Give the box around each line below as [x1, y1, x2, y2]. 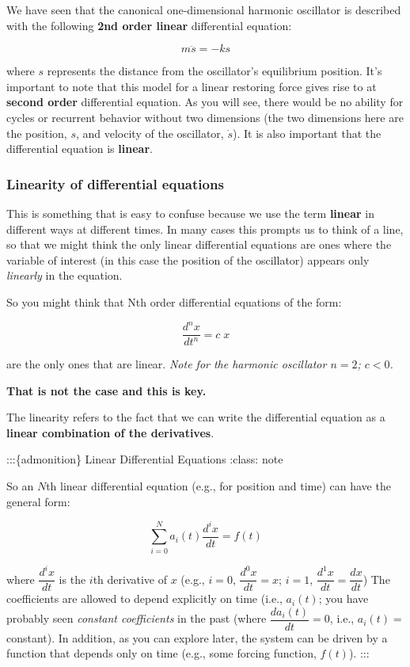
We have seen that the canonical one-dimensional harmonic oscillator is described [6, 2, 401, 17]
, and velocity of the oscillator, [75, 124, 224, 141]
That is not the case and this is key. [6, 382, 207, 398]
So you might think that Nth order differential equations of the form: [6, 293, 342, 310]
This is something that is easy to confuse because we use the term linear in [6, 204, 374, 221]
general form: [6, 493, 70, 509]
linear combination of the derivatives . [6, 424, 214, 440]
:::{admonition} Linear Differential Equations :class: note [6, 451, 283, 467]
